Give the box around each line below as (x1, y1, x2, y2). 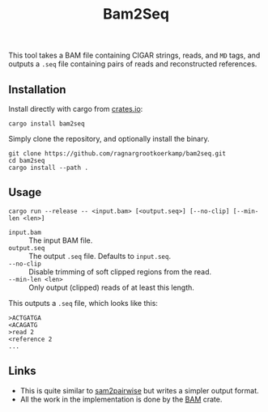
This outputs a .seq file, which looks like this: (8, 298, 158, 308)
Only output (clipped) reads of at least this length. (28, 282, 194, 292)
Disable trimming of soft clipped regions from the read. (28, 266, 212, 276)
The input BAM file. (28, 236, 93, 245)
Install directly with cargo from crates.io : (8, 104, 143, 113)
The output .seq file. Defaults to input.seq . (28, 251, 172, 261)
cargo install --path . (8, 164, 89, 172)
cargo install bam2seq (8, 120, 85, 128)
